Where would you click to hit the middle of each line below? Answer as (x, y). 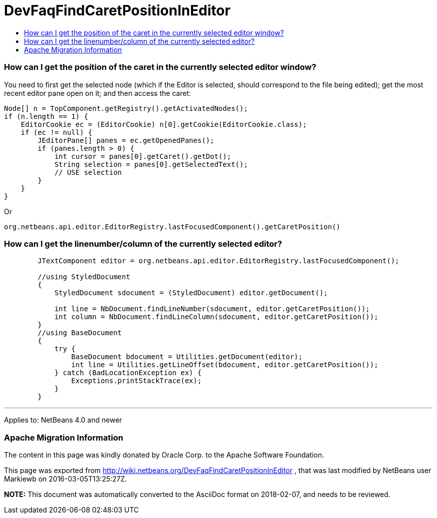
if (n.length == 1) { (46, 116)
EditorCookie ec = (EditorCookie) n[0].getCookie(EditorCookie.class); (164, 124)
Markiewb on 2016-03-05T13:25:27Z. (66, 479)
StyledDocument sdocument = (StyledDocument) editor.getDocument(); (191, 293)
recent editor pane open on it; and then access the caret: (98, 93)
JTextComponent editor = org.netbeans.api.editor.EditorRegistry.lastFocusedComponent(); (218, 261)
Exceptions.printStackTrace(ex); (136, 381)
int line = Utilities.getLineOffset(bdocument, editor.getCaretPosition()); (225, 365)
